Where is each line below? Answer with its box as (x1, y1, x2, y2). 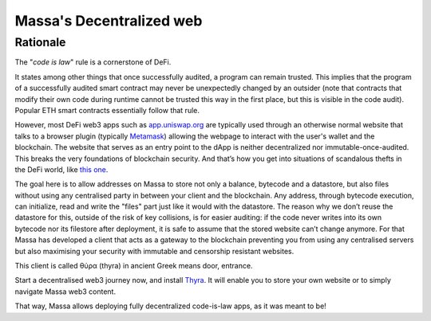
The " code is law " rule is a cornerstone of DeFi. (14, 57, 172, 67)
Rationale (14, 35, 66, 49)
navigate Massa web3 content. (14, 287, 116, 296)
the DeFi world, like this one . (14, 164, 109, 174)
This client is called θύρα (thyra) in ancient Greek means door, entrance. (14, 261, 253, 271)
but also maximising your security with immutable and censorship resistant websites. (14, 246, 295, 256)
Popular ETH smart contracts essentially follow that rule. (14, 105, 200, 115)
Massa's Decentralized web (14, 12, 203, 29)
